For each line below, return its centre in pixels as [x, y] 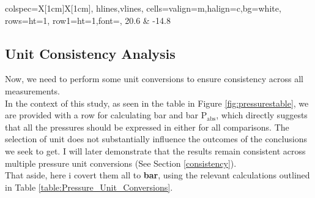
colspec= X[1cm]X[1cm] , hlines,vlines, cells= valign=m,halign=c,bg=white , [143, 8]
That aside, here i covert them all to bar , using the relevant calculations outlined [157, 175]
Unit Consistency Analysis [90, 53]
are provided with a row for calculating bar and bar [102, 115]
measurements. [33, 90]
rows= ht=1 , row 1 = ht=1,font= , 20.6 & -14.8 [88, 20]
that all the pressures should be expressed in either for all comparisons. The [147, 127]
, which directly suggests [262, 115]
